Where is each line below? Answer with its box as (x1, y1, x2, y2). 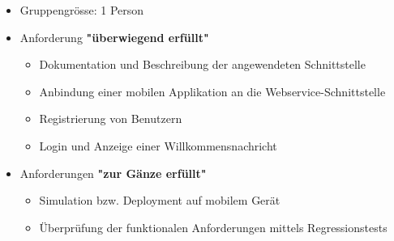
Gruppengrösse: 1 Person (19, 2, 144, 18)
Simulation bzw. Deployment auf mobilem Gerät (39, 192, 281, 209)
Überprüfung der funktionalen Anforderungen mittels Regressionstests (39, 218, 388, 235)
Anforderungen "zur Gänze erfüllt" (19, 164, 207, 181)
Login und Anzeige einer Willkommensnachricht (39, 137, 277, 154)
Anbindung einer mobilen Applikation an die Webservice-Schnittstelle (39, 82, 386, 99)
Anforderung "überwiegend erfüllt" (19, 28, 209, 45)
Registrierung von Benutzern (39, 110, 182, 127)
